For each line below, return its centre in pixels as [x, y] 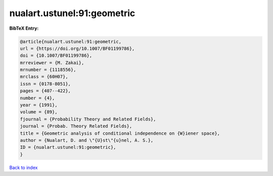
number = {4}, [37, 98]
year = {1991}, [39, 105]
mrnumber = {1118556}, [48, 70]
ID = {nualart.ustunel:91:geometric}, [68, 147]
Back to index [24, 167]
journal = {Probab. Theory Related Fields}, [76, 126]
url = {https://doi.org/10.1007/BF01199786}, [77, 48]
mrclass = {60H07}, [44, 77]
